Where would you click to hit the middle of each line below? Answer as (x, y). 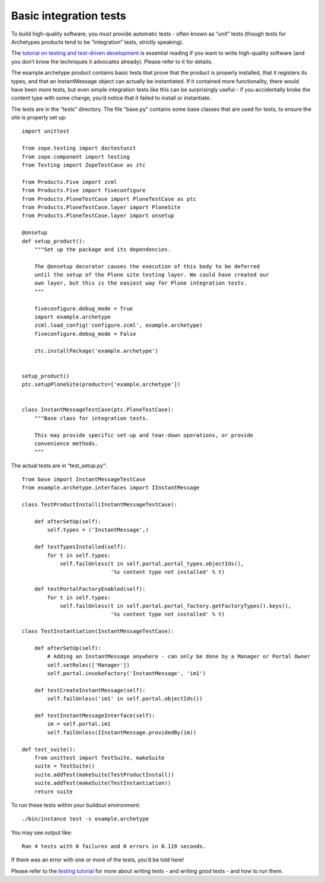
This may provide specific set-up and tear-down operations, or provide (144, 435)
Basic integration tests (69, 16)
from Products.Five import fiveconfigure (84, 191)
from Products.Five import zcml (70, 182)
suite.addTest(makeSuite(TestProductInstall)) (104, 774)
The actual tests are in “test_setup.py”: (59, 465)
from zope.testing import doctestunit (79, 148)
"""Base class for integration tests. (91, 418)
